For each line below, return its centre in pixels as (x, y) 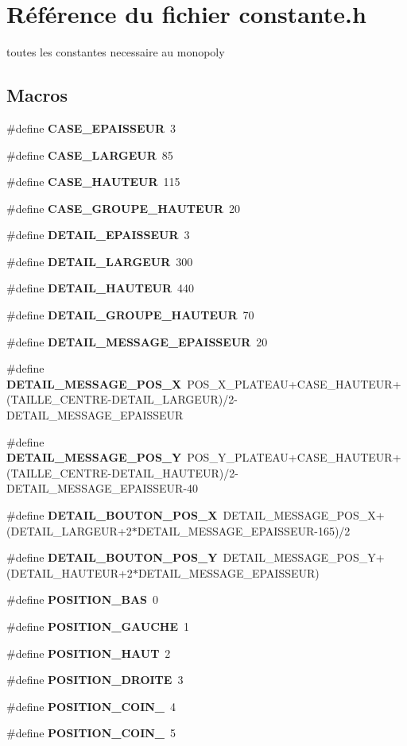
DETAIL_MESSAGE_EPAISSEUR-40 (103, 488)
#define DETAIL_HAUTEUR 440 (100, 288)
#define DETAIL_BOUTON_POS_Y (112, 557)
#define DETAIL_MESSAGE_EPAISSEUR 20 (137, 341)
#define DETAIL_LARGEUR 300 (100, 261)
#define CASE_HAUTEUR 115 (93, 182)
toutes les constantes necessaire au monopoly (116, 52)
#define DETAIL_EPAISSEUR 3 (98, 235)
